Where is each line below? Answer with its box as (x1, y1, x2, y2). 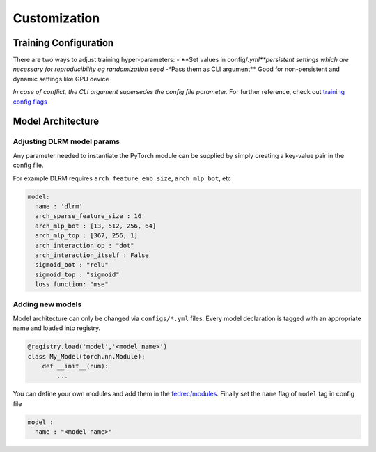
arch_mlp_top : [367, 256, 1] (35, 232, 139, 240)
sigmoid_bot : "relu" (35, 261, 109, 269)
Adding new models (13, 299, 82, 309)
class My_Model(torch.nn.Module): (27, 352, 146, 360)
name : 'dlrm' (35, 202, 84, 210)
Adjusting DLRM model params (13, 137, 120, 146)
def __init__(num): (42, 362, 109, 370)
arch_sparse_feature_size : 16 (35, 212, 142, 220)
